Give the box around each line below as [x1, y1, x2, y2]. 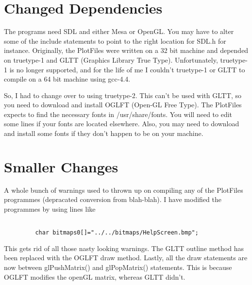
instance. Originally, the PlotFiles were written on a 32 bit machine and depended [4, 45, 249, 55]
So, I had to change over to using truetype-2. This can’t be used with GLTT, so [4, 90, 242, 100]
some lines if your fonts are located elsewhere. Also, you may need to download [4, 118, 239, 129]
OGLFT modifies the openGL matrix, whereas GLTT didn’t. [4, 271, 185, 282]
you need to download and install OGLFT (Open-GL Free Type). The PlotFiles [4, 100, 242, 110]
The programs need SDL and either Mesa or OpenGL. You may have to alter [4, 26, 234, 36]
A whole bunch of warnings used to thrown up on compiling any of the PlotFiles [4, 184, 243, 195]
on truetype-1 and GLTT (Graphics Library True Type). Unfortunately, [4, 54, 218, 65]
